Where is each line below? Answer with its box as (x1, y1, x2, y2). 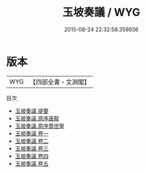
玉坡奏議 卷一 (14, 130, 49, 137)
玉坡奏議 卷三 (14, 145, 49, 152)
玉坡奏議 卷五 (14, 160, 49, 167)
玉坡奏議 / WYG (62, 5, 141, 19)
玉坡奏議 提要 (14, 107, 49, 115)
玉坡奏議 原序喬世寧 (14, 122, 65, 130)
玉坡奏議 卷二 (14, 137, 49, 145)
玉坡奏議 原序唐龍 (14, 115, 59, 122)
